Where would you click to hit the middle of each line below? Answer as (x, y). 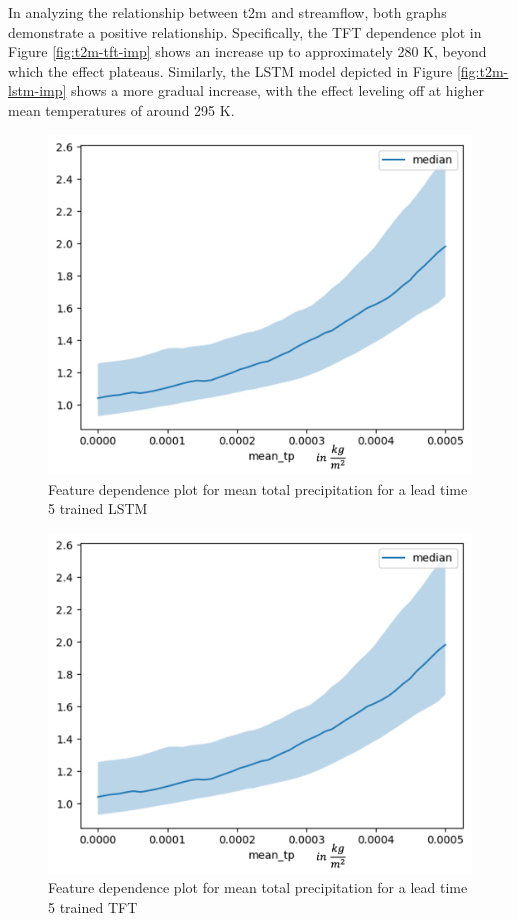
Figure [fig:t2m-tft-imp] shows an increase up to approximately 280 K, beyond (247, 51)
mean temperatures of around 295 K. (121, 109)
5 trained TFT (93, 906)
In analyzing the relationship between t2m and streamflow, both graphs (227, 12)
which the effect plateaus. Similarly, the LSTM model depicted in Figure (230, 70)
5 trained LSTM (98, 508)
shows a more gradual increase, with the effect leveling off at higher (278, 90)
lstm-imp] (37, 90)
